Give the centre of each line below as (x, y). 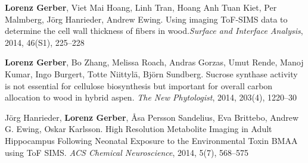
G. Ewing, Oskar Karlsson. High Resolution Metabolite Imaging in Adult (139, 129)
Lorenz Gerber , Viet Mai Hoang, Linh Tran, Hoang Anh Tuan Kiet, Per (141, 7)
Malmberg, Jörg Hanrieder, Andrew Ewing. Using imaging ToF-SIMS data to (146, 19)
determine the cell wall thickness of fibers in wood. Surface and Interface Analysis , (154, 31)
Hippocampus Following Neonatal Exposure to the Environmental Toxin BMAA (151, 140)
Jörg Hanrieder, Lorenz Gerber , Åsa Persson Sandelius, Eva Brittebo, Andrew (152, 117)
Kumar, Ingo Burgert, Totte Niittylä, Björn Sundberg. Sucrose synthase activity (151, 73)
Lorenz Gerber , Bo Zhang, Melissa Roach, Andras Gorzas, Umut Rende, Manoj (154, 62)
